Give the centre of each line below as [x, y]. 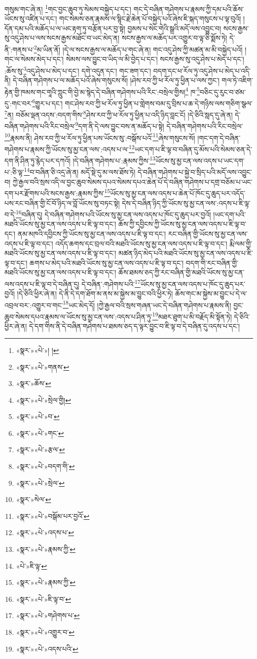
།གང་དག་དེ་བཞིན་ [219, 137]
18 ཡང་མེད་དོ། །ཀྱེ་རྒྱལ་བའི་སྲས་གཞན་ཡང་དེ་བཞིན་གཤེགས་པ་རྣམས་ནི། [147, 304]
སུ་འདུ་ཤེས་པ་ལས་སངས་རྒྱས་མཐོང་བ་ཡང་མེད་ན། [62, 38]
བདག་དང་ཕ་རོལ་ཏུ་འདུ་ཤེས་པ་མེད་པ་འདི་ [202, 70]
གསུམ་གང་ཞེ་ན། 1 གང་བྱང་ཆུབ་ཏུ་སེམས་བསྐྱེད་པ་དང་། [68, 8]
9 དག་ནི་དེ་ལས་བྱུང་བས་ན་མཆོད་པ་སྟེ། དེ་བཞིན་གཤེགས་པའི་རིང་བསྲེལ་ [159, 125]
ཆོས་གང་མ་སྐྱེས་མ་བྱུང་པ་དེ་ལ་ [211, 293]
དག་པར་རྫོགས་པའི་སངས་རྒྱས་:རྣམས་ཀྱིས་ [55, 193]
